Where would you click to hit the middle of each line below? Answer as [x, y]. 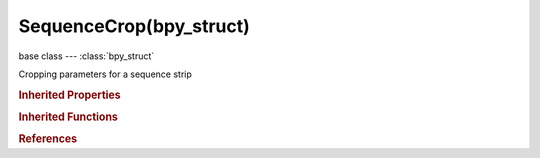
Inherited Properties [70, 95]
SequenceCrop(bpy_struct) [134, 26]
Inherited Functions [68, 117]
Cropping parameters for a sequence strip [105, 74]
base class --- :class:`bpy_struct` [86, 56]
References [48, 139]
